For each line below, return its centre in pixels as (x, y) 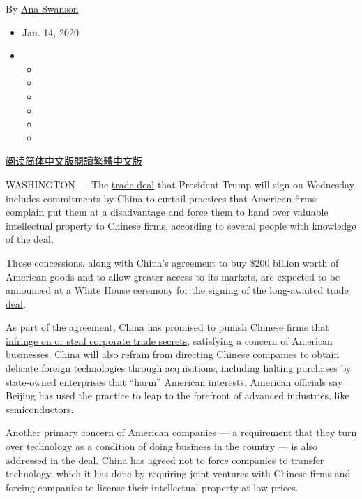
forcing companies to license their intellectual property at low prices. (152, 487)
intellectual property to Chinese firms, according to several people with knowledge (181, 225)
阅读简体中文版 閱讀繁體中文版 (74, 161)
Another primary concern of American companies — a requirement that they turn (181, 432)
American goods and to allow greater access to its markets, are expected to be (173, 276)
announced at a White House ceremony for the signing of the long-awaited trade (177, 290)
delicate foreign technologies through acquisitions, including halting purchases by (179, 368)
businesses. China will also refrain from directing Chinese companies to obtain (173, 354)
